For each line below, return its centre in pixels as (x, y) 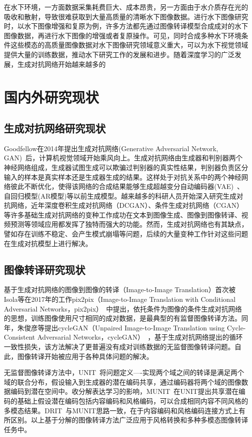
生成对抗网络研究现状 (55, 128)
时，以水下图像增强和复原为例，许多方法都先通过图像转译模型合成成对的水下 (126, 26)
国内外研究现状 (52, 97)
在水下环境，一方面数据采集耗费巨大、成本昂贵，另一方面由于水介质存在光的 (126, 7)
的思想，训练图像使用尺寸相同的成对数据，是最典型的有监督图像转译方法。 (123, 318)
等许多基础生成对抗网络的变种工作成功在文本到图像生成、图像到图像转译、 (123, 214)
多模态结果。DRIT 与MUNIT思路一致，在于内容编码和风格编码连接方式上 (121, 410)
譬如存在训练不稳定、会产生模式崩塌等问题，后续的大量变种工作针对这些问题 (126, 234)
